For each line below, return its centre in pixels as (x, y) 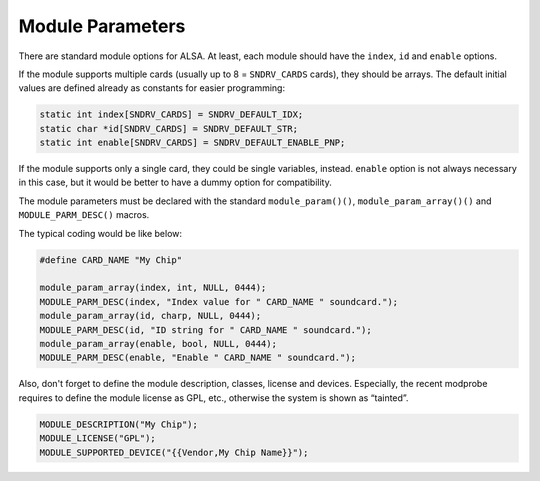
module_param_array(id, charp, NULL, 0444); (150, 316)
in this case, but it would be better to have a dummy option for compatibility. (175, 182)
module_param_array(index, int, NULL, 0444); (153, 288)
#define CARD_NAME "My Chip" (111, 259)
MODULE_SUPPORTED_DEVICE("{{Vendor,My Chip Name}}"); (174, 452)
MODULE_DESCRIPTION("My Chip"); (119, 424)
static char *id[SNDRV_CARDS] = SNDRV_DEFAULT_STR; (169, 128)
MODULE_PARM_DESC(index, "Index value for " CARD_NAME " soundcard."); (219, 301)
